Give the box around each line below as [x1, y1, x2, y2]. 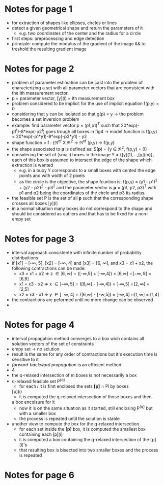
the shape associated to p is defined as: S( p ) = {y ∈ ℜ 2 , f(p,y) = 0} [11, 145, 147, 152]
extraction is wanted [11, 162, 54, 168]
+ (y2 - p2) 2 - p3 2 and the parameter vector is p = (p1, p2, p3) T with [19, 184, 157, 190]
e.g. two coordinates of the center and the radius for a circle [19, 30, 141, 36]
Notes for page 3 [4, 233, 75, 244]
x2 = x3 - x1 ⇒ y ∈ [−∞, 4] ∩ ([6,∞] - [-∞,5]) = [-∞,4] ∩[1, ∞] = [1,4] [19, 291, 159, 297]
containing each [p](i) [19, 431, 63, 437]
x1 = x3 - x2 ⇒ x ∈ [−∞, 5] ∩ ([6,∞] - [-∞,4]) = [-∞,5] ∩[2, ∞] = [19, 281, 150, 287]
